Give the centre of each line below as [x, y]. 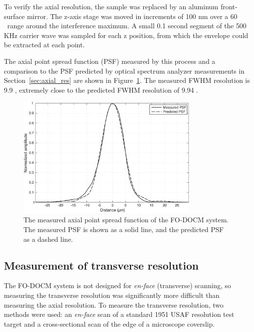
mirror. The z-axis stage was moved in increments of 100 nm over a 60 [132, 16]
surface [14, 16]
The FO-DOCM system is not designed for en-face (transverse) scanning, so [117, 285]
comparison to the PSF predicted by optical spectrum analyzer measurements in [124, 70]
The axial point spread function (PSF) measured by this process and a [110, 61]
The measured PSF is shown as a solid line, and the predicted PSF [124, 229]
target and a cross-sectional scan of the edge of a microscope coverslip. [109, 323]
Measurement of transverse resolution [101, 265]
